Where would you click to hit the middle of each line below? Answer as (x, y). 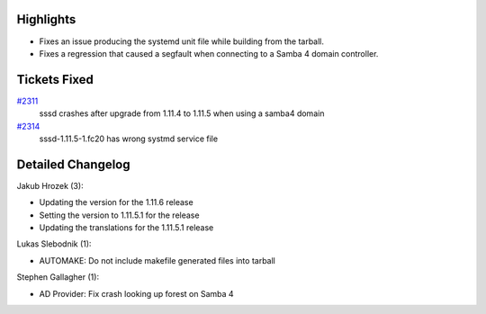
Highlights (46, 19)
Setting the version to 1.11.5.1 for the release (119, 215)
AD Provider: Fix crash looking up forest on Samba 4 (136, 293)
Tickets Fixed (55, 80)
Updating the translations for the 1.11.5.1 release (126, 228)
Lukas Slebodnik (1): (54, 244)
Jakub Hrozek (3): (50, 185)
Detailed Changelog (73, 164)
